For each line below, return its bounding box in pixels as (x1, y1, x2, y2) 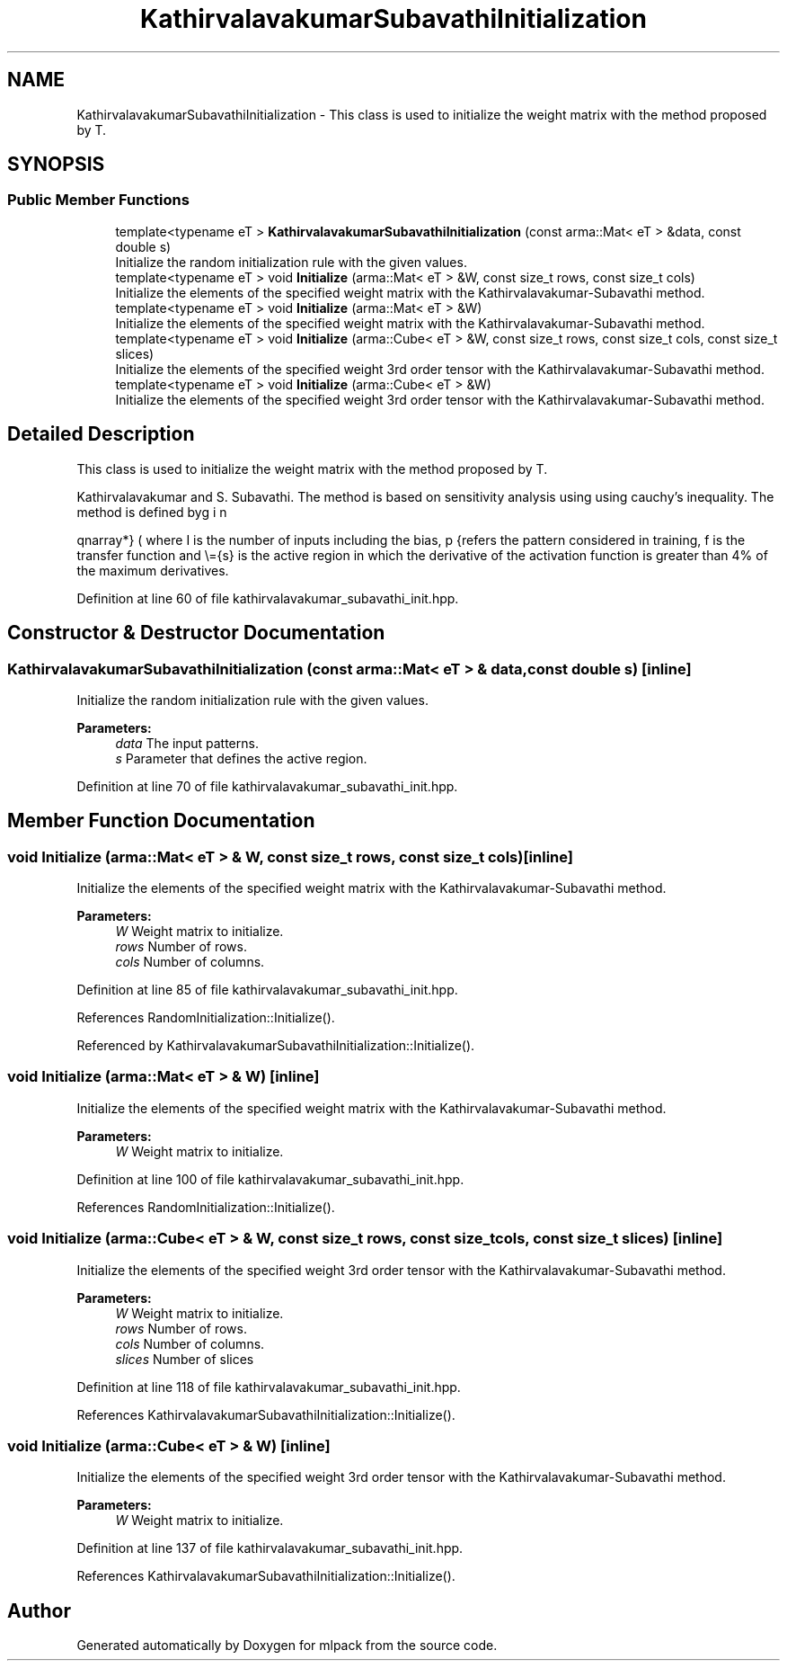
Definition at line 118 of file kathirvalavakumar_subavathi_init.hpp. (76, 1378, 461, 1395)
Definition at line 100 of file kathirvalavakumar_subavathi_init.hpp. (76, 1171, 464, 1187)
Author (7, 1599, 71, 1622)
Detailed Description (7, 423, 195, 446)
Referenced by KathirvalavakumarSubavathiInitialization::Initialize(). (76, 1038, 475, 1054)
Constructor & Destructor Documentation (7, 621, 385, 645)
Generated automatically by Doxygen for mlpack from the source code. (76, 1637, 498, 1654)
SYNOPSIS (7, 153, 105, 176)
